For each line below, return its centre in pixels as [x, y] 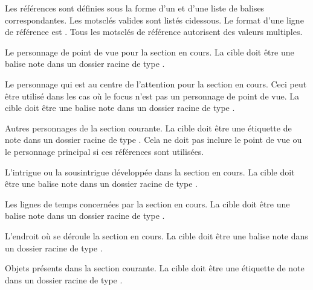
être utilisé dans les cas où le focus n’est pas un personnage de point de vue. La [152, 96]
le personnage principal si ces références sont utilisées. [105, 151]
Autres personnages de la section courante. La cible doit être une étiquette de [148, 128]
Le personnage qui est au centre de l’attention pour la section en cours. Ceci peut [156, 84]
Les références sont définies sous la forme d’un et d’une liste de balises [135, 8]
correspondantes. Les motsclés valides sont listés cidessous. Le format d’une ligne [154, 20]
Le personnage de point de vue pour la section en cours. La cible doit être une [150, 52]
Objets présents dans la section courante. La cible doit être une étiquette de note [155, 268]
